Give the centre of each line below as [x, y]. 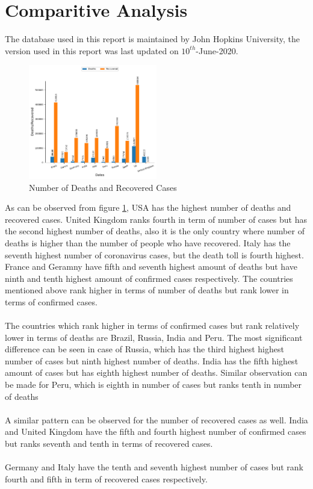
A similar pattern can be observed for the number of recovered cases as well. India [156, 419]
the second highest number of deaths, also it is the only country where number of [155, 231]
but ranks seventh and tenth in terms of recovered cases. [109, 444]
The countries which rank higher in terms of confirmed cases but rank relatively [152, 325]
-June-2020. [217, 50]
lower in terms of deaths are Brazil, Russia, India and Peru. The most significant [154, 337]
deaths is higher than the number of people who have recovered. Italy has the [148, 242]
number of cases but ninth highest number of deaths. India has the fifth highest [152, 360]
